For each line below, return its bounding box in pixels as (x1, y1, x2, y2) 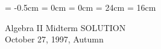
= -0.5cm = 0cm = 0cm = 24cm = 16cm (5, 1, 156, 13)
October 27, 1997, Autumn (5, 33, 104, 45)
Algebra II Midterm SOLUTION (5, 21, 126, 33)
